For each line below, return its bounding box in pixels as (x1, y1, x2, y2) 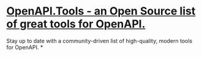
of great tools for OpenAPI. (6, 17, 146, 31)
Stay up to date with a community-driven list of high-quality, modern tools (6, 37, 193, 44)
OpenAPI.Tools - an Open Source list (6, 4, 196, 18)
